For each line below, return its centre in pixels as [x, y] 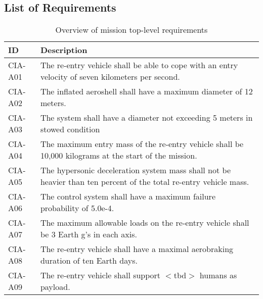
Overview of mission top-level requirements [131, 30]
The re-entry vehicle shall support [100, 275]
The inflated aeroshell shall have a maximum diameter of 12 [146, 91]
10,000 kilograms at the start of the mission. [119, 156]
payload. [55, 287]
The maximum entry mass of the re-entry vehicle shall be [142, 144]
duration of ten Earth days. [89, 261]
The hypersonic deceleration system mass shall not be [136, 170]
